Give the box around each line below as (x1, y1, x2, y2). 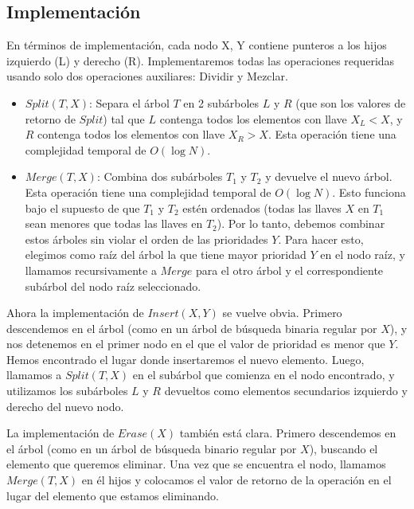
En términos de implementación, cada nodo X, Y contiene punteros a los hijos (6, 37, 387, 53)
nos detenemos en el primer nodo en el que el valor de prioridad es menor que (6, 335, 385, 352)
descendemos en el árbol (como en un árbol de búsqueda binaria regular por (6, 319, 377, 336)
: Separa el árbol (89, 94, 170, 111)
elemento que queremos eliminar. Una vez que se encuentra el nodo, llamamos (6, 456, 386, 472)
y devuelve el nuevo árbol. (265, 168, 393, 185)
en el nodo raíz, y (320, 246, 405, 263)
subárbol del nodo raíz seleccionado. (25, 277, 201, 294)
